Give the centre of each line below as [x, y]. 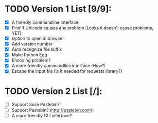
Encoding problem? [31, 60]
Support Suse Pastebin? [36, 105]
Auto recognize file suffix [37, 49]
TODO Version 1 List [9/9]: [58, 9]
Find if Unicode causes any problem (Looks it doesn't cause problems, [82, 28]
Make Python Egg [29, 55]
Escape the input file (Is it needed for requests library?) [67, 71]
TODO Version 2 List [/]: [53, 91]
